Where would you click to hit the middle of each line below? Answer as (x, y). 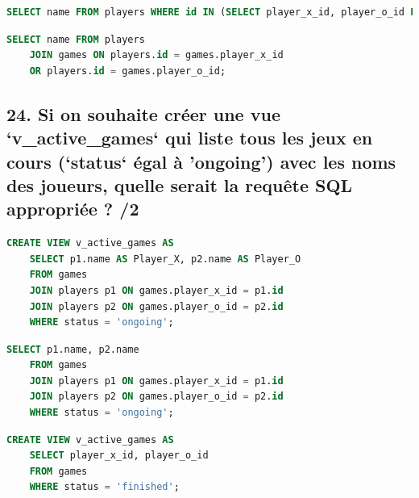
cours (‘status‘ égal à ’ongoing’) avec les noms (201, 161)
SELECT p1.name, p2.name (73, 349)
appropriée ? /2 (73, 209)
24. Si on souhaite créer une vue (143, 113)
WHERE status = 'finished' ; (104, 487)
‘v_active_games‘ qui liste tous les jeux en (190, 138)
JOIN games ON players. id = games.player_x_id (156, 55)
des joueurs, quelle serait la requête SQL (180, 184)
